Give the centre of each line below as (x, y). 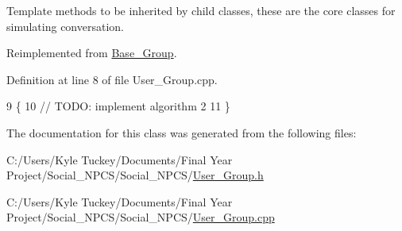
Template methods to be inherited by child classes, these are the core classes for (201, 10)
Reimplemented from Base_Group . (92, 53)
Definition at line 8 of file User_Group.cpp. (112, 79)
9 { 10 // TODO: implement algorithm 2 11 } (118, 106)
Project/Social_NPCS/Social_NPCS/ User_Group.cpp (141, 217)
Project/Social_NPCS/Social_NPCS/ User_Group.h (135, 175)
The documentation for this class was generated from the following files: (182, 132)
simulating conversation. (65, 26)
